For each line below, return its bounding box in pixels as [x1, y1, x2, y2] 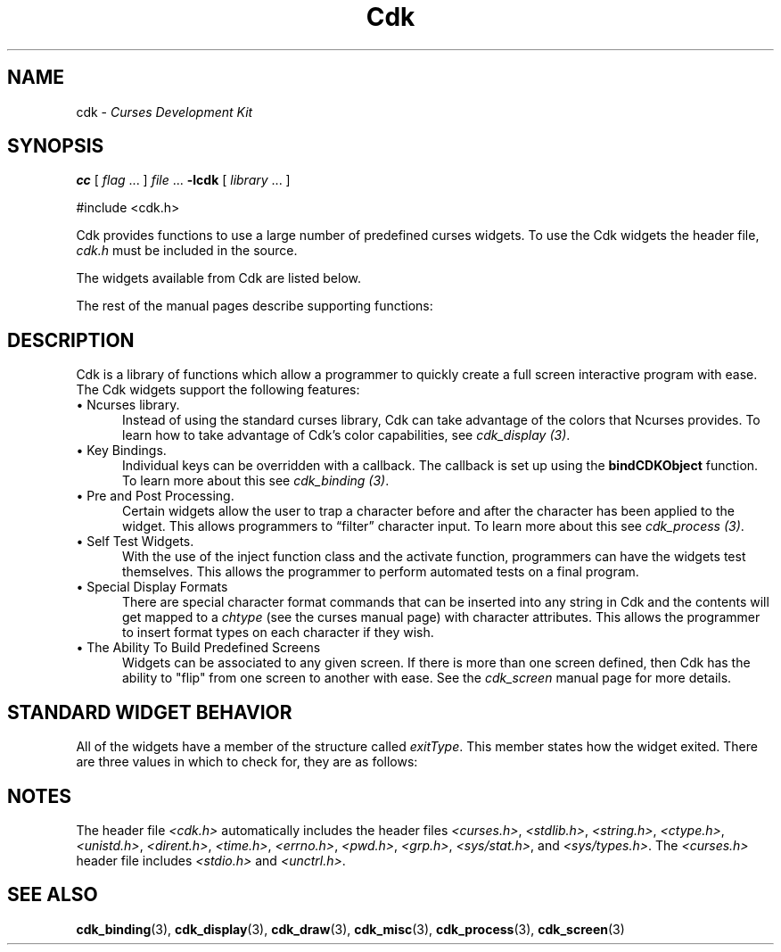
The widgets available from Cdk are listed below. [76, 270, 362, 286]
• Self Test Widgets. [76, 534, 194, 550]
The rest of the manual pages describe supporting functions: [76, 298, 433, 314]
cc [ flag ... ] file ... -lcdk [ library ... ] [76, 172, 291, 188]
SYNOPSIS [7, 135, 104, 158]
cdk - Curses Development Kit [76, 103, 253, 120]
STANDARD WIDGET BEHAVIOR [7, 700, 292, 724]
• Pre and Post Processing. [76, 488, 234, 504]
